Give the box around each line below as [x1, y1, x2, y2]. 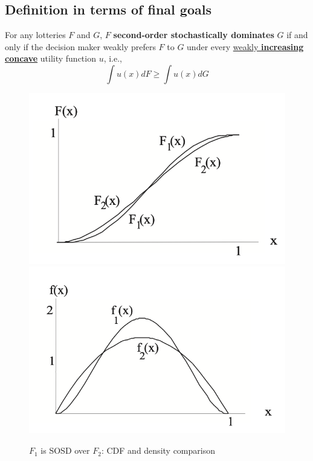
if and [286, 28, 308, 41]
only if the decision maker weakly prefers [5, 40, 156, 53]
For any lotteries [5, 28, 66, 41]
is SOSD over [40, 444, 90, 457]
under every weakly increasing [187, 40, 304, 53]
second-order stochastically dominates [113, 28, 274, 41]
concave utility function [5, 52, 96, 65]
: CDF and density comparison [101, 444, 215, 457]
